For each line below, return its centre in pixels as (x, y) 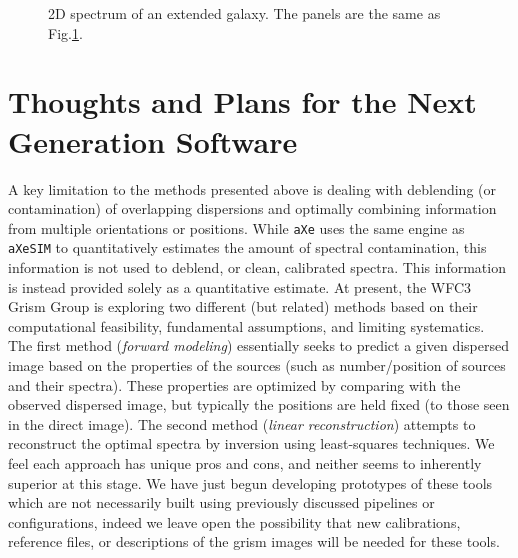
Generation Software (153, 140)
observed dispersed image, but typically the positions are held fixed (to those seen (259, 404)
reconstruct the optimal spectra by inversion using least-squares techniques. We (251, 443)
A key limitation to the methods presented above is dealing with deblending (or (252, 188)
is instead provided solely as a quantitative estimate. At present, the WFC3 (240, 286)
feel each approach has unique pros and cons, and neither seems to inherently (245, 462)
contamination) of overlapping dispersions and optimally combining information (252, 208)
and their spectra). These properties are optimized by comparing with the (234, 384)
